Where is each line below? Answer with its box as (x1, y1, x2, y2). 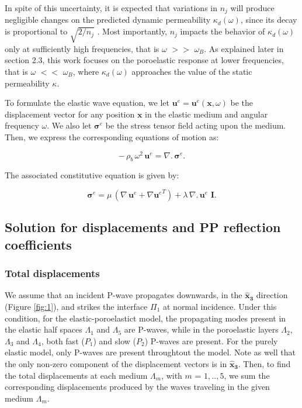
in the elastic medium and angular (145, 108, 268, 120)
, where (72, 65, 99, 77)
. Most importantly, (97, 25, 168, 37)
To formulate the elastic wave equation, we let (5, 96, 170, 109)
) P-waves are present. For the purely (144, 334, 278, 347)
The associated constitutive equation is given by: (5, 169, 179, 181)
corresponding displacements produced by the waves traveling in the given (5, 381, 270, 393)
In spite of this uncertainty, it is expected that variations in (5, 2, 218, 13)
